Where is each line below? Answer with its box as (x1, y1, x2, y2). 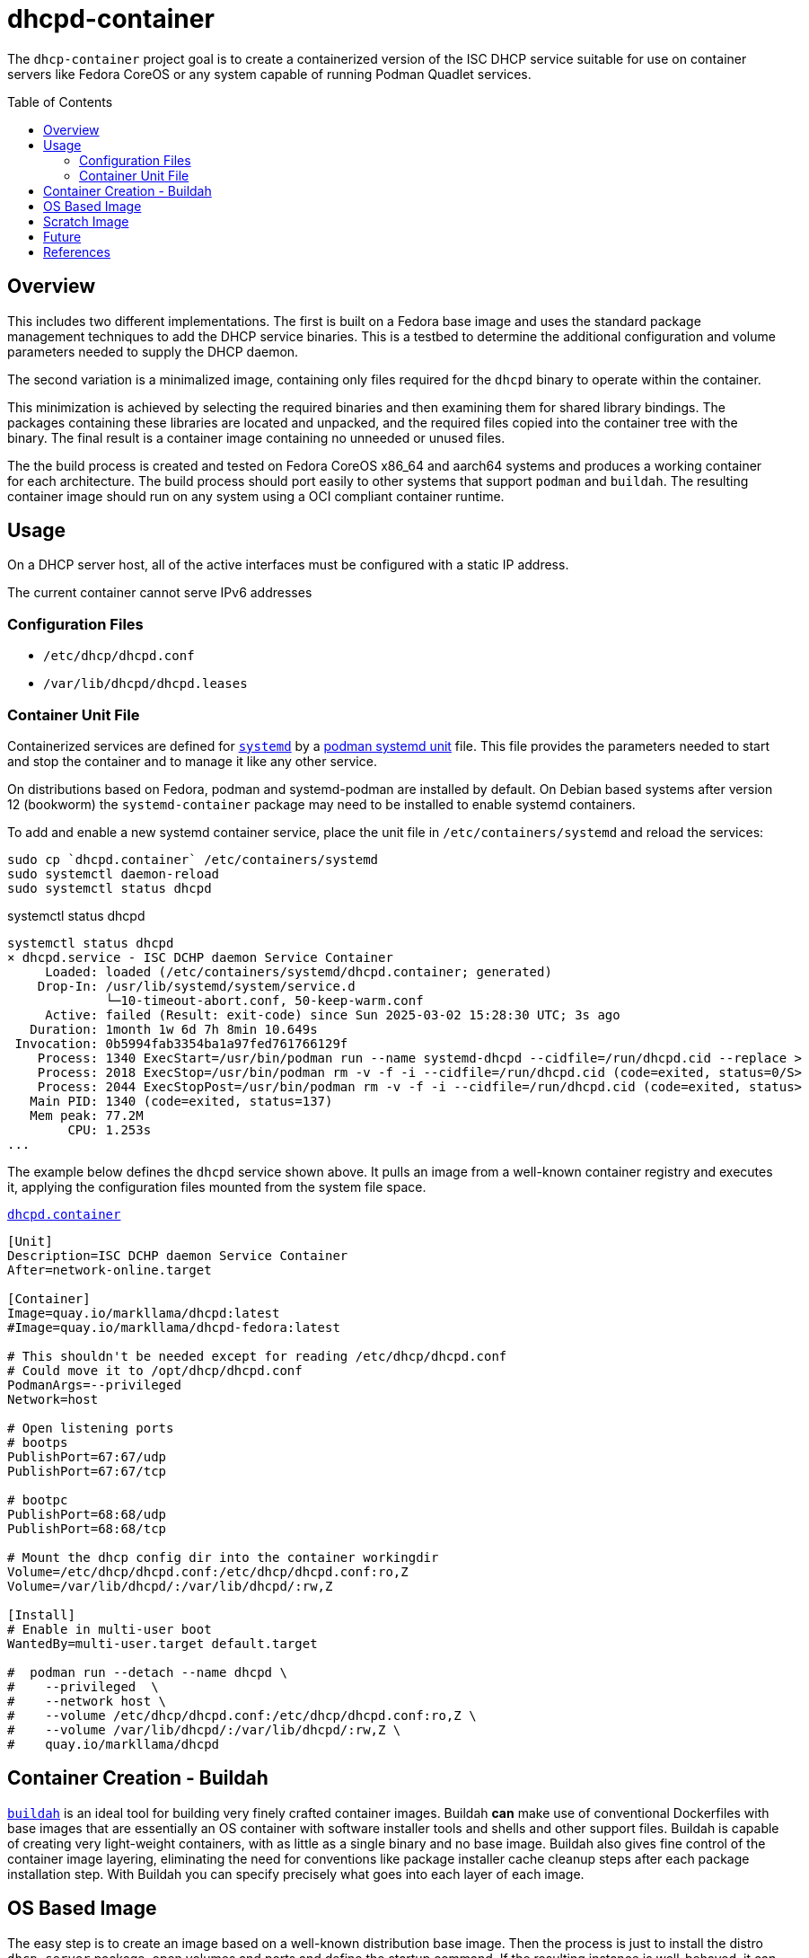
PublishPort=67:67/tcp (7, 1463, 167, 1478)
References (43, 243, 110, 260)
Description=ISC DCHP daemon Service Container (7, 1248, 348, 1263)
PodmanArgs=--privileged (7, 1377, 181, 1392)
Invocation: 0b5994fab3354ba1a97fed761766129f (14, 1036, 348, 1051)
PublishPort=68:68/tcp (7, 1521, 167, 1536)
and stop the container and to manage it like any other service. (7, 753, 377, 769)
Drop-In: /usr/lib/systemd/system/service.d (37, 978, 356, 993)
